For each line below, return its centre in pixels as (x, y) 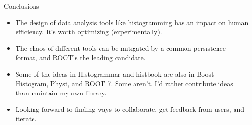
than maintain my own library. (61, 93)
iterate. (26, 118)
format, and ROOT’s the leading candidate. (80, 57)
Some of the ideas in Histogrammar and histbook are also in (105, 73)
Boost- (207, 73)
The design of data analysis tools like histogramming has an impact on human (132, 22)
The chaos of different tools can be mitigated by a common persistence (120, 48)
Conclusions (22, 6)
